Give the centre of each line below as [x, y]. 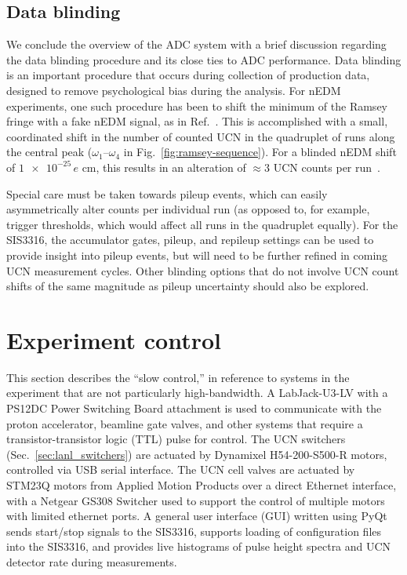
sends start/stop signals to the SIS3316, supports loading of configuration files [194, 531]
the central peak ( [49, 152]
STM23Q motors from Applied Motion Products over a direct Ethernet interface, [202, 484]
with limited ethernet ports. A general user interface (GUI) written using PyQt [197, 516]
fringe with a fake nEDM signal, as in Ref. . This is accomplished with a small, [197, 121]
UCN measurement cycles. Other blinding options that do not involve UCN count [203, 270]
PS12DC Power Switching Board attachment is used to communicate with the [194, 408]
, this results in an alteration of [171, 167]
